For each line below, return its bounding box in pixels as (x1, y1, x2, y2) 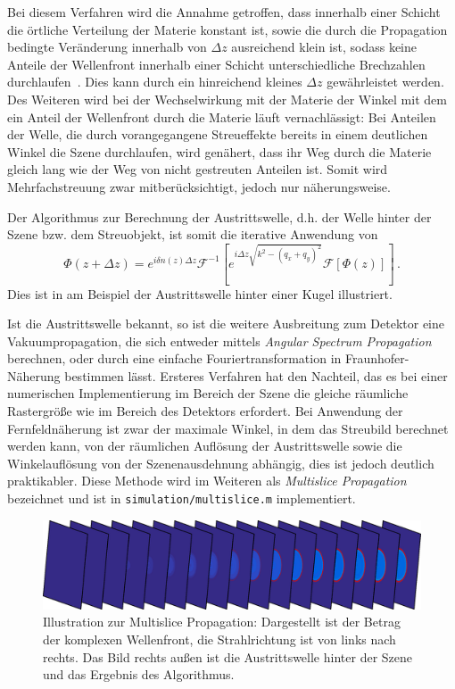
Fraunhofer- (344, 349, 409, 368)
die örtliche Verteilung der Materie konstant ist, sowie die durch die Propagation (7, 20, 448, 38)
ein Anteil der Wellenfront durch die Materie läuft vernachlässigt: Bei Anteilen (7, 107, 436, 126)
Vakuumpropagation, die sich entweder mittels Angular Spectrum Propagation (7, 331, 432, 350)
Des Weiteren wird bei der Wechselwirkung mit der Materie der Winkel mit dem (7, 89, 447, 108)
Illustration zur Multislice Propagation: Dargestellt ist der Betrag (43, 612, 401, 631)
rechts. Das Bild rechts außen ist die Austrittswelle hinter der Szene (43, 647, 412, 666)
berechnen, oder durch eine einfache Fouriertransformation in (7, 349, 342, 368)
